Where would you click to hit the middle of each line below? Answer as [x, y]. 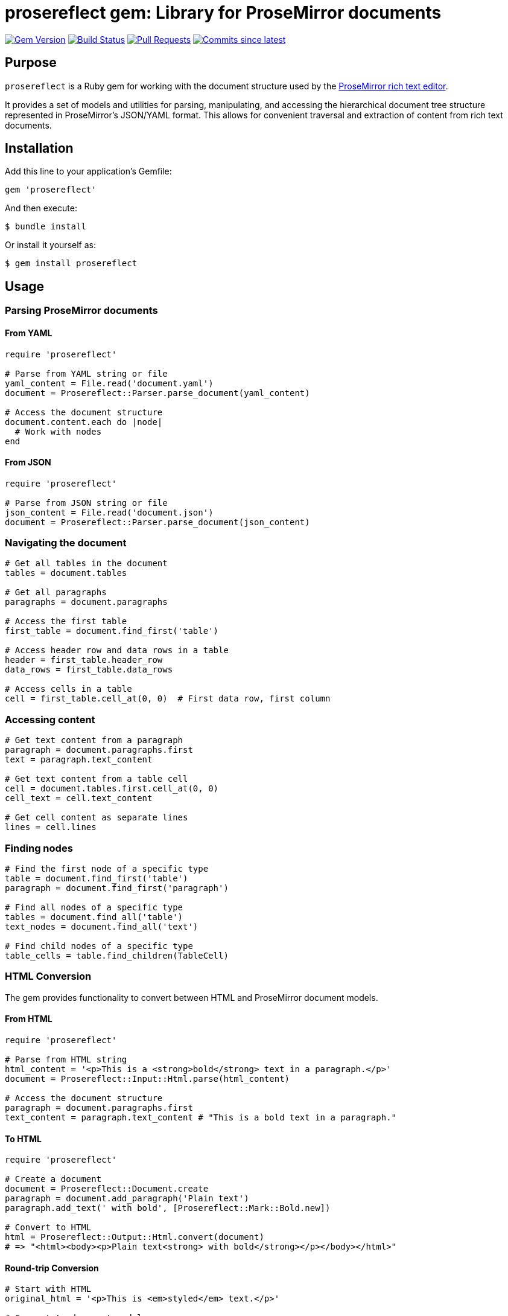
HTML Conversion [48, 976]
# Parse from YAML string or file [86, 373]
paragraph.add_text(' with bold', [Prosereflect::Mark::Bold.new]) [168, 1208]
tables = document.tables [66, 573]
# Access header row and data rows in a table [117, 650]
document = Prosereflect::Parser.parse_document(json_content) [157, 522]
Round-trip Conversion [52, 1268]
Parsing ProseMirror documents [81, 311]
